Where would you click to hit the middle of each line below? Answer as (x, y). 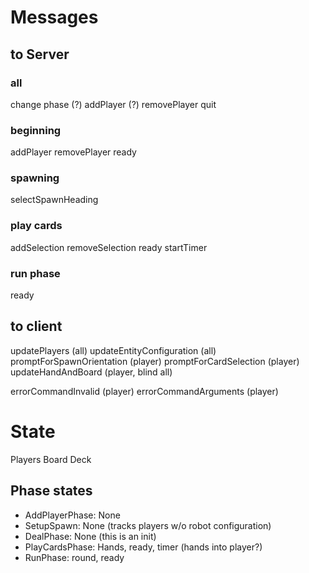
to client (36, 326)
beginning (36, 130)
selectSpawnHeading (54, 200)
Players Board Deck (51, 459)
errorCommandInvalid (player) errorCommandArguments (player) (144, 391)
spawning (35, 178)
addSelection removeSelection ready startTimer (109, 247)
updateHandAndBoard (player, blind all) (91, 372)
